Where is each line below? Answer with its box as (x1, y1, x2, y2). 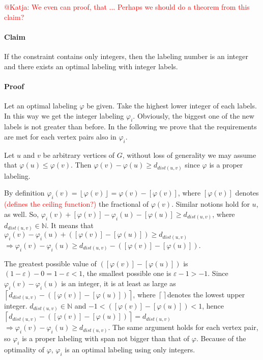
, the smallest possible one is (82, 268, 171, 279)
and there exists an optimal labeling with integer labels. (4, 61, 178, 71)
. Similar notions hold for (171, 199, 250, 209)
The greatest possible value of (4, 258, 97, 268)
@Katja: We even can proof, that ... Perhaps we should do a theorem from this (4, 2, 250, 12)
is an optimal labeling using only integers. (65, 344, 195, 354)
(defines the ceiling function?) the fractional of (4, 199, 149, 209)
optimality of (4, 344, 44, 354)
